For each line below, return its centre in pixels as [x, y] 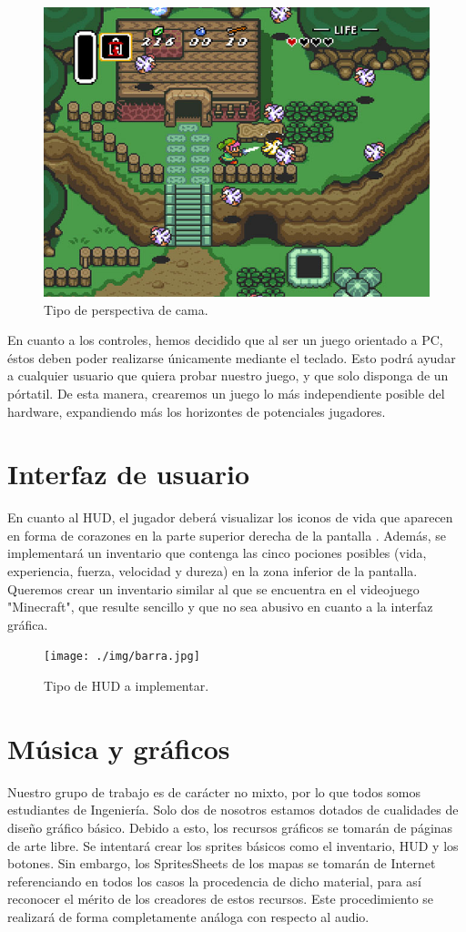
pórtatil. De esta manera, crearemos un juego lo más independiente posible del [226, 393]
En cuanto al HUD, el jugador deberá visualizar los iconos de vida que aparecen [230, 517]
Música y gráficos [119, 748]
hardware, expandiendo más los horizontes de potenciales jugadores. [197, 411]
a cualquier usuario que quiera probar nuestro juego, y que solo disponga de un [228, 375]
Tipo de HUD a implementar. [127, 686]
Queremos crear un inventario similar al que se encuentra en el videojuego [213, 588]
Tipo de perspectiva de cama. [126, 309]
